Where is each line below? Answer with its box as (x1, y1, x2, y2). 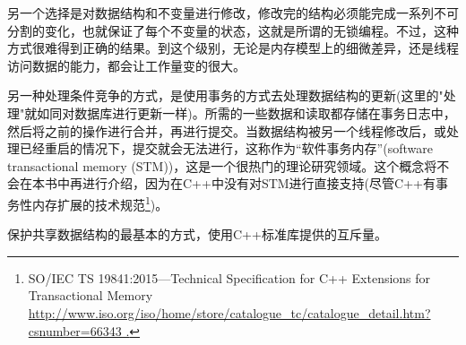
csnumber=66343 (28, 321, 122, 340)
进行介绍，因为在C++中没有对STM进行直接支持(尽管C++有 (82, 174, 436, 193)
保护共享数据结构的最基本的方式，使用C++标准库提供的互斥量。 (7, 225, 387, 244)
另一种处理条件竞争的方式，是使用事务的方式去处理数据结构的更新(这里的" (7, 86, 444, 105)
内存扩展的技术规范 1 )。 (31, 192, 168, 213)
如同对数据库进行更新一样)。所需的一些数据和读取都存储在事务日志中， (37, 103, 456, 122)
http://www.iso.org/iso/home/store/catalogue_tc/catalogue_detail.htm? (28, 303, 431, 322)
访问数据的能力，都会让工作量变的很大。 (7, 56, 246, 74)
